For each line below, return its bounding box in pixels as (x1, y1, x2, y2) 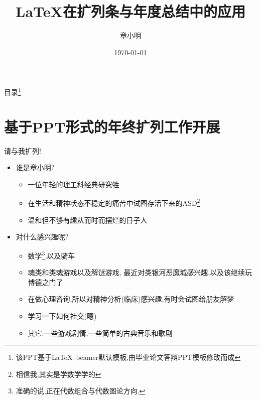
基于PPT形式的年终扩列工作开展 (4, 116, 220, 137)
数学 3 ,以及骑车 (28, 248, 75, 260)
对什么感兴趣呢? (16, 231, 69, 242)
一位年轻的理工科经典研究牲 (28, 179, 119, 189)
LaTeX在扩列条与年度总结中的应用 (16, 1, 245, 22)
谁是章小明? (16, 162, 55, 173)
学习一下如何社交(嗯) (28, 310, 97, 321)
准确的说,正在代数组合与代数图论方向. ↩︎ (16, 385, 146, 396)
